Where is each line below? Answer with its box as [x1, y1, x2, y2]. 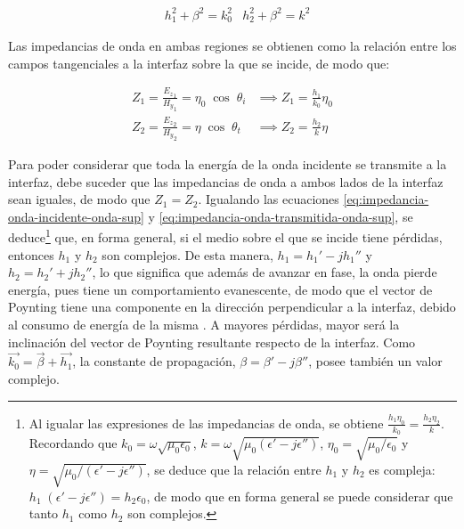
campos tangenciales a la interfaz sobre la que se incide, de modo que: [8, 53, 390, 72]
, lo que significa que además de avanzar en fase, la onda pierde [92, 263, 437, 281]
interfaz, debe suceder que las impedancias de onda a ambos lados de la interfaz [8, 172, 444, 191]
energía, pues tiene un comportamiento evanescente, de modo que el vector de [8, 280, 433, 298]
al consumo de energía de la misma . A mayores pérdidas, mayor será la [8, 314, 400, 333]
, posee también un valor [308, 352, 443, 370]
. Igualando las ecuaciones [198, 190, 339, 208]
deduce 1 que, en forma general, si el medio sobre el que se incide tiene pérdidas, [8, 225, 443, 246]
